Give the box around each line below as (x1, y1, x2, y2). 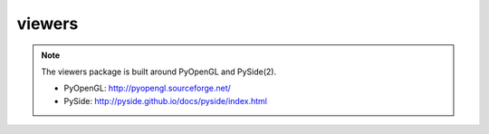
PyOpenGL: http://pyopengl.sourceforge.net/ (63, 82, 231, 94)
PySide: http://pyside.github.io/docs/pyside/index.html (63, 95, 267, 106)
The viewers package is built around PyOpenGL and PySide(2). (41, 66, 276, 77)
